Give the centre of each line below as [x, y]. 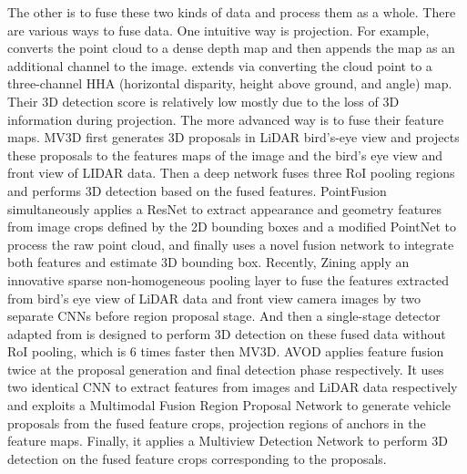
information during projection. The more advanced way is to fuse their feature [226, 119]
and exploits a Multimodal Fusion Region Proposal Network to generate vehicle [229, 405]
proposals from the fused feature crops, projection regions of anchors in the [217, 422]
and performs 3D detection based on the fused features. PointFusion [197, 190]
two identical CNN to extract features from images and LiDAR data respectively [233, 387]
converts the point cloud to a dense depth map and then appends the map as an [231, 48]
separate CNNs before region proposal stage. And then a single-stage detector [224, 316]
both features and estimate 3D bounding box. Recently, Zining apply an [208, 262]
